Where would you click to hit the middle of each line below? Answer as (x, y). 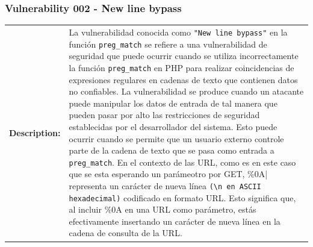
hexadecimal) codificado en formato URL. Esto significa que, (182, 197)
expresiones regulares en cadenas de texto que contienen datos (183, 79)
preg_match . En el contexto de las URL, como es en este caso (182, 162)
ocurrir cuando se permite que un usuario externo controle (176, 138)
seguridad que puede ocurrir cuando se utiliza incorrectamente (184, 56)
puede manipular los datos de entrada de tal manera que (173, 103)
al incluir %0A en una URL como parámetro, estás (163, 209)
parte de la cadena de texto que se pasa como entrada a (172, 150)
